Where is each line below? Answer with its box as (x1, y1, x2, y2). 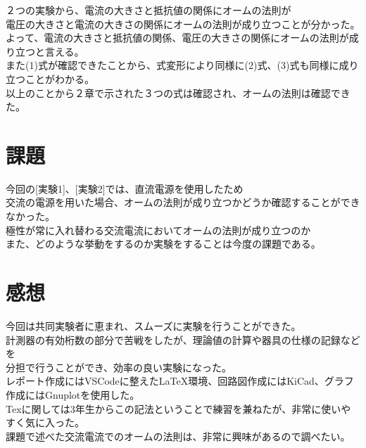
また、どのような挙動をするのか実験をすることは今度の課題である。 (6, 236, 321, 251)
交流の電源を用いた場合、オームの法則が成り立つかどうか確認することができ (6, 195, 360, 210)
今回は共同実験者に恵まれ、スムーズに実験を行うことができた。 (6, 318, 301, 333)
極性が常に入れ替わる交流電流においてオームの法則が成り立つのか (6, 222, 311, 237)
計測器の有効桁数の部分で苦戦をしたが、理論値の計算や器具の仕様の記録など (6, 332, 360, 347)
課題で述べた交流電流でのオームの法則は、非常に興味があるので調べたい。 (6, 428, 351, 443)
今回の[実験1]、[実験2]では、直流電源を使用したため (6, 181, 244, 196)
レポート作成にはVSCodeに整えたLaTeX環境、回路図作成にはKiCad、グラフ (6, 373, 354, 388)
